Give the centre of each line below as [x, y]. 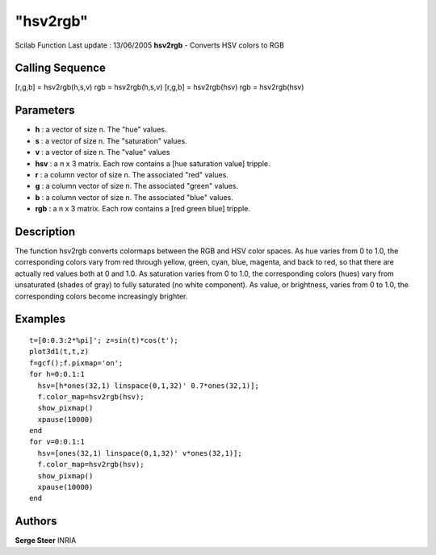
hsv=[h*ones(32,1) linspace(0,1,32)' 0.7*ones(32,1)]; [149, 386]
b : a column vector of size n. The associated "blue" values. [134, 197]
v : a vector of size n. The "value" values [103, 152]
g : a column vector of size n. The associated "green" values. [136, 186]
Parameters [45, 110]
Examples [40, 319]
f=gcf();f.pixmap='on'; [76, 363]
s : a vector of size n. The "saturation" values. [111, 140]
